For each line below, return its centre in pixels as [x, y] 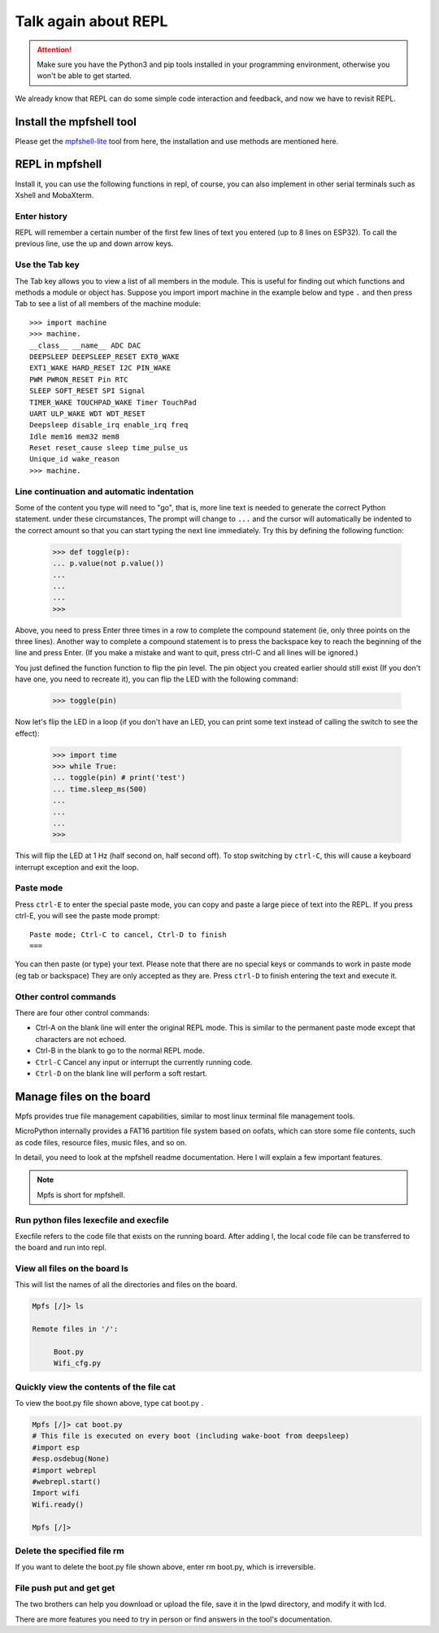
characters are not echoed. [81, 1039]
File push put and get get [65, 1588]
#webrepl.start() [67, 1482]
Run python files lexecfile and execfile [92, 1219]
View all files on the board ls [72, 1268]
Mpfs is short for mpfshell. [81, 1195]
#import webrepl [65, 1470]
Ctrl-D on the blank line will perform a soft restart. [121, 1073]
